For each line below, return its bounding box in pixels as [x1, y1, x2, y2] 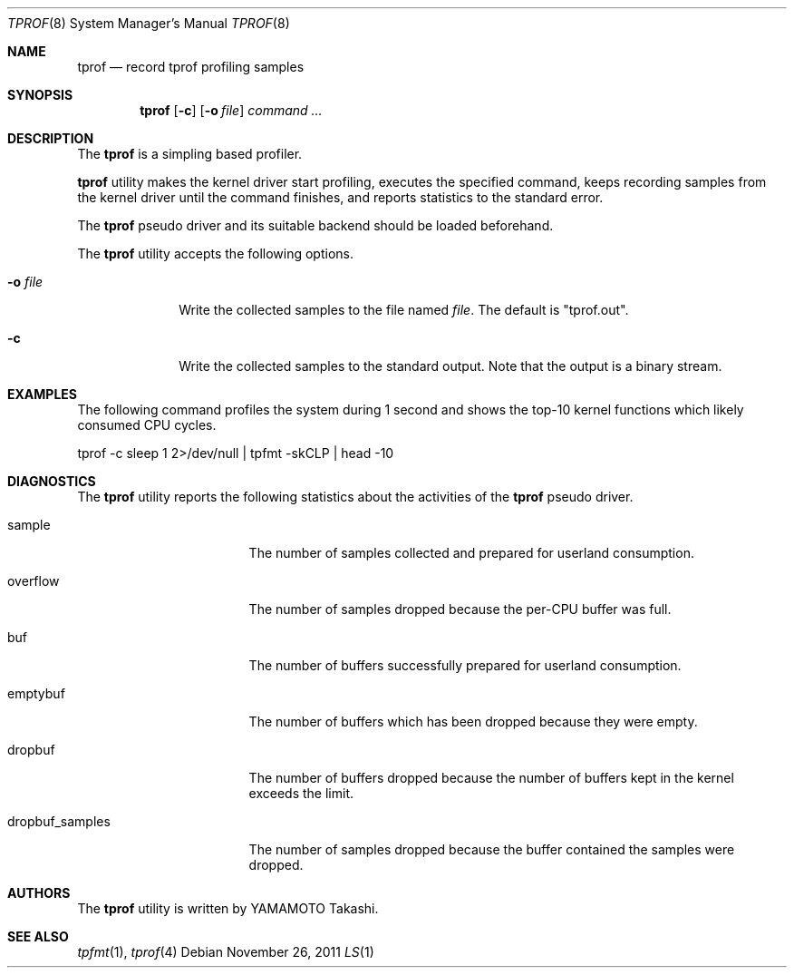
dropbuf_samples [7, 814, 111, 829]
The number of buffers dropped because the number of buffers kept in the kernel [248, 770, 734, 785]
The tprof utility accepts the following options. [77, 246, 353, 261]
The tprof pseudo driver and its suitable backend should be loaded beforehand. [77, 218, 554, 233]
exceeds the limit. [248, 785, 353, 801]
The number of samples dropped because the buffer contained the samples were [248, 842, 735, 857]
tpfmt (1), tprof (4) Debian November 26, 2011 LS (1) [77, 944, 374, 960]
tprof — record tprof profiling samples [77, 59, 305, 74]
